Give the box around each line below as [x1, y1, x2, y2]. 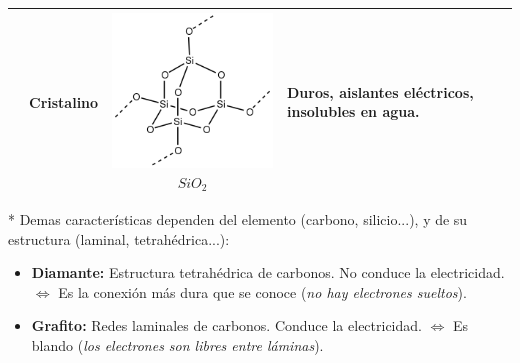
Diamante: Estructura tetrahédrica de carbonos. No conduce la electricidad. [31, 262, 505, 283]
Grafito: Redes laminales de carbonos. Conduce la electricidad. [31, 315, 422, 336]
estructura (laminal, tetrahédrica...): [8, 228, 230, 249]
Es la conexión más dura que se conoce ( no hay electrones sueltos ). [58, 281, 467, 302]
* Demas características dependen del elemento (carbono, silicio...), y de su [8, 208, 468, 229]
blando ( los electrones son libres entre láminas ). [31, 334, 324, 355]
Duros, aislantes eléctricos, [287, 81, 474, 102]
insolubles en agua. [287, 101, 420, 122]
